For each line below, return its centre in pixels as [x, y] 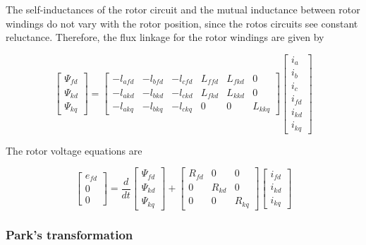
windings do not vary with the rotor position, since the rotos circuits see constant [182, 23]
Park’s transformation [69, 234]
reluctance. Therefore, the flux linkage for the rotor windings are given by [165, 37]
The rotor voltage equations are [74, 150]
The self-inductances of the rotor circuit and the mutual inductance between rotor [183, 9]
